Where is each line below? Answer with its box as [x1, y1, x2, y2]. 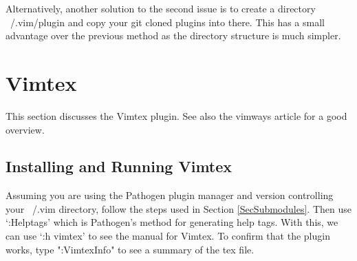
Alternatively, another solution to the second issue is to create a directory [6, 1, 316, 15]
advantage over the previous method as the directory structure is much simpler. [6, 28, 341, 43]
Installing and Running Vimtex [6, 156, 232, 177]
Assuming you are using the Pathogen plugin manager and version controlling [6, 188, 334, 202]
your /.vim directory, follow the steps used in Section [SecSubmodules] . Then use [6, 201, 351, 216]
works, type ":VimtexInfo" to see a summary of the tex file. [6, 242, 255, 256]
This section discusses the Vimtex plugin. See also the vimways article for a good [6, 108, 347, 123]
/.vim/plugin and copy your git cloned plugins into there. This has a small [10, 14, 325, 29]
